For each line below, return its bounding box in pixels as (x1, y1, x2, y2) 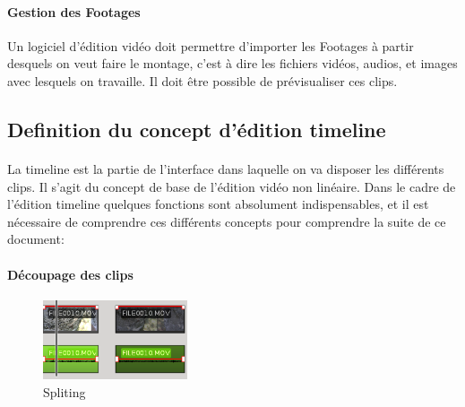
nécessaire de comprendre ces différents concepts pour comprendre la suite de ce (7, 212, 446, 230)
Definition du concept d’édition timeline (7, 115, 386, 143)
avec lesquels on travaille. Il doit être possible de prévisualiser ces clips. (7, 71, 398, 90)
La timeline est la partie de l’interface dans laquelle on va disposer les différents (7, 159, 444, 178)
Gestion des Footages (7, 2, 141, 21)
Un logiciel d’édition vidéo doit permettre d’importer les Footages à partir (7, 36, 414, 55)
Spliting (43, 382, 86, 401)
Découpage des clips (7, 264, 133, 283)
